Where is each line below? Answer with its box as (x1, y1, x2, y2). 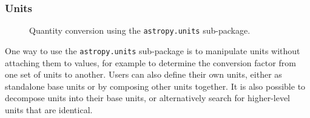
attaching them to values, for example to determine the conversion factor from (5, 56, 296, 69)
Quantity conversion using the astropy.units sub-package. (29, 24, 251, 37)
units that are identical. (5, 103, 93, 116)
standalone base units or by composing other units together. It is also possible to (5, 79, 306, 92)
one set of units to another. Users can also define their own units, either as (5, 68, 282, 81)
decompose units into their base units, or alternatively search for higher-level (5, 92, 291, 104)
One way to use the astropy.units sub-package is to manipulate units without (5, 44, 300, 57)
